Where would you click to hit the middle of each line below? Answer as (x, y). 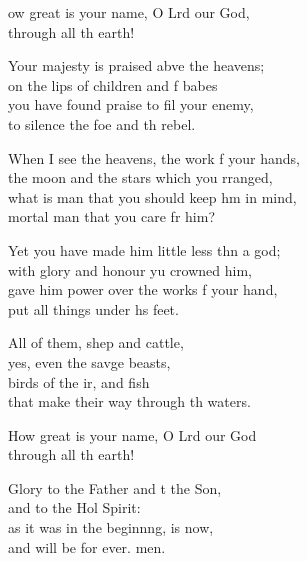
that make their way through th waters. (129, 401)
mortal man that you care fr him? (112, 216)
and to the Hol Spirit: (74, 507)
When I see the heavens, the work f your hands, (154, 157)
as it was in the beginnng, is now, (111, 527)
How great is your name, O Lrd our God (132, 434)
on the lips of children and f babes (113, 84)
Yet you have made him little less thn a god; (144, 249)
